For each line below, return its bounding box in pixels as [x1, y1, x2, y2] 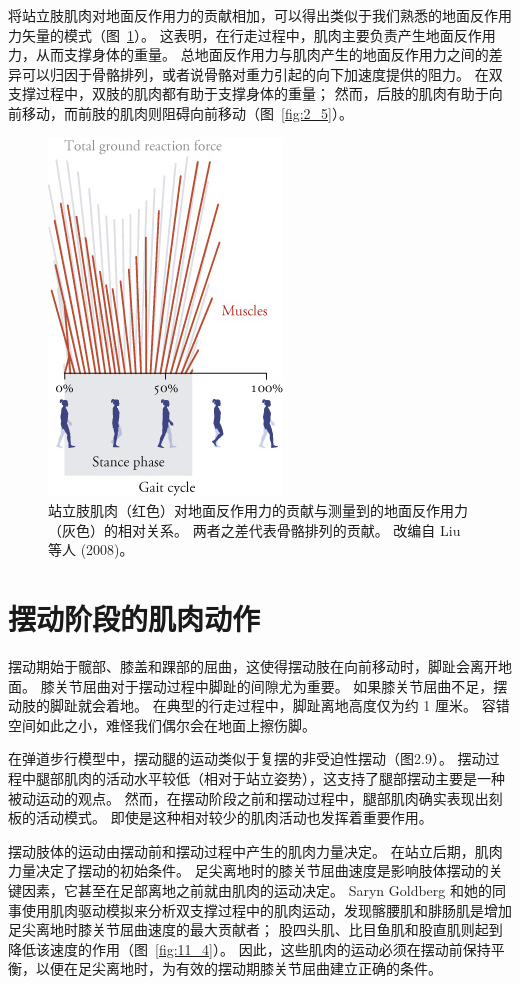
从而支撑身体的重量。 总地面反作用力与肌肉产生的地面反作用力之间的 [35, 44, 489, 65]
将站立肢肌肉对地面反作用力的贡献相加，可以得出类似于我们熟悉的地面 [8, 5, 470, 25]
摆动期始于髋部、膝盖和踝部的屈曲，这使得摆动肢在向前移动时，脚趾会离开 [8, 656, 498, 677]
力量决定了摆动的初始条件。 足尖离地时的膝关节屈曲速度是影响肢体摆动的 [8, 860, 489, 881]
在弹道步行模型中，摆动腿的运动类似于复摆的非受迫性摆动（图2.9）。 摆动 [8, 748, 486, 769]
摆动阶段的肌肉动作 [8, 598, 261, 639]
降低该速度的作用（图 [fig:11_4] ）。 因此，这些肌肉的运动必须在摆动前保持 [8, 938, 491, 959]
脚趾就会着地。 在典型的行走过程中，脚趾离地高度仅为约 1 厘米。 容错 [49, 695, 510, 716]
